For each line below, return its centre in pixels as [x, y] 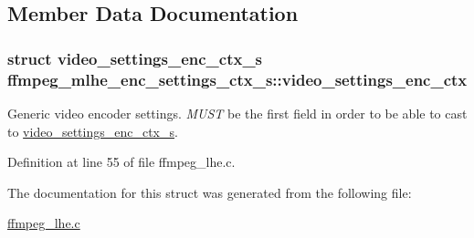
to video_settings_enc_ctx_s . [93, 131]
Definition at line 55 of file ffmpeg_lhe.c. [121, 162]
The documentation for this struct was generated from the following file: [210, 192]
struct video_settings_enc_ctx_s [135, 58]
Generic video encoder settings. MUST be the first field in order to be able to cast [237, 113]
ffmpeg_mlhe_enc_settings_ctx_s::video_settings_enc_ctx [237, 79]
